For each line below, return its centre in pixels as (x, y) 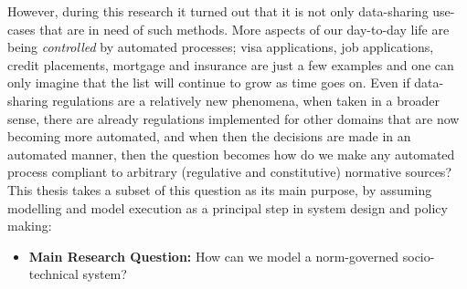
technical (53, 274)
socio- (419, 256)
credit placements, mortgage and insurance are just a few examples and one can (231, 64)
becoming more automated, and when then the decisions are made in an (209, 136)
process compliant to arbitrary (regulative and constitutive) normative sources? (229, 172)
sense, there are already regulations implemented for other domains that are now (233, 118)
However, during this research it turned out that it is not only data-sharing (218, 11)
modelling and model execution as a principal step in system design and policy (228, 207)
